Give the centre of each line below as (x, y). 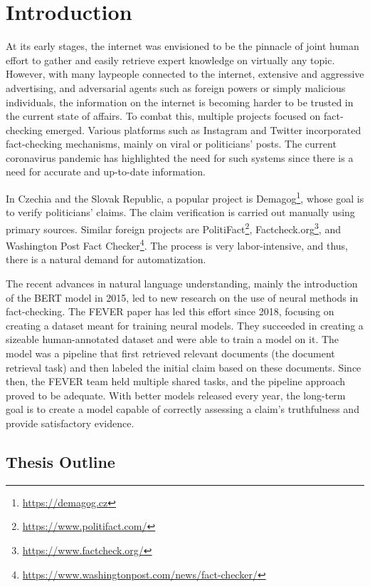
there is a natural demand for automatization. (106, 259)
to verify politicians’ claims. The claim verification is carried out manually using (180, 212)
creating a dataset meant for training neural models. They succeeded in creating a (185, 325)
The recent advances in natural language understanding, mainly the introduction (182, 283)
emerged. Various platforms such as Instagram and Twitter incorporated (203, 129)
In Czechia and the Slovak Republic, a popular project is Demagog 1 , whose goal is (185, 197)
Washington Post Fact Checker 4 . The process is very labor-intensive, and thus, (177, 244)
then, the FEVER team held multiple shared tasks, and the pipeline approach (176, 381)
